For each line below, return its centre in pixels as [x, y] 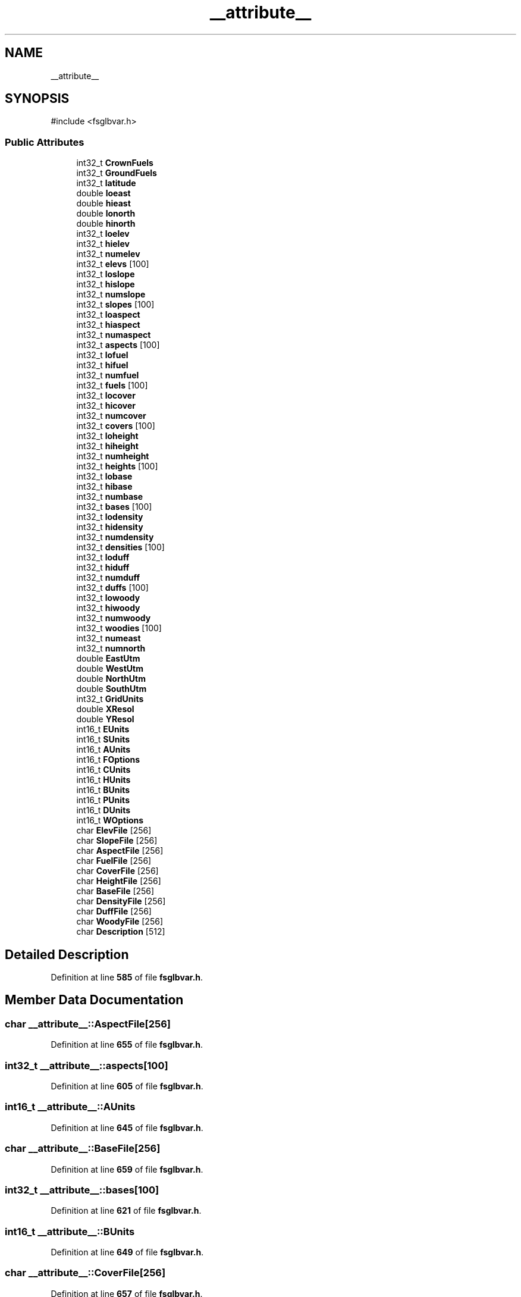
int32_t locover [106, 396]
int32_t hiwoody [108, 608]
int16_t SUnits [103, 740]
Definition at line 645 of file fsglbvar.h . [127, 1127]
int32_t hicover [106, 406]
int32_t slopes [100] [115, 305]
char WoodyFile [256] [120, 922]
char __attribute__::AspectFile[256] [88, 1024]
